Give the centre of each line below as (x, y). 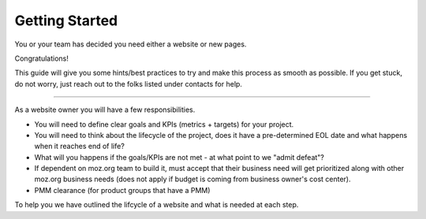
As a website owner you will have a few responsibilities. (105, 109)
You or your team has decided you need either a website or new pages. (131, 44)
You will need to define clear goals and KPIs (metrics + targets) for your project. (164, 124)
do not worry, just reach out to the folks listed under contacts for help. (128, 84)
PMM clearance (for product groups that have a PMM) (122, 190)
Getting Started (66, 20)
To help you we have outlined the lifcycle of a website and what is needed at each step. (157, 205)
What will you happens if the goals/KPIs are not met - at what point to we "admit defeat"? (179, 157)
